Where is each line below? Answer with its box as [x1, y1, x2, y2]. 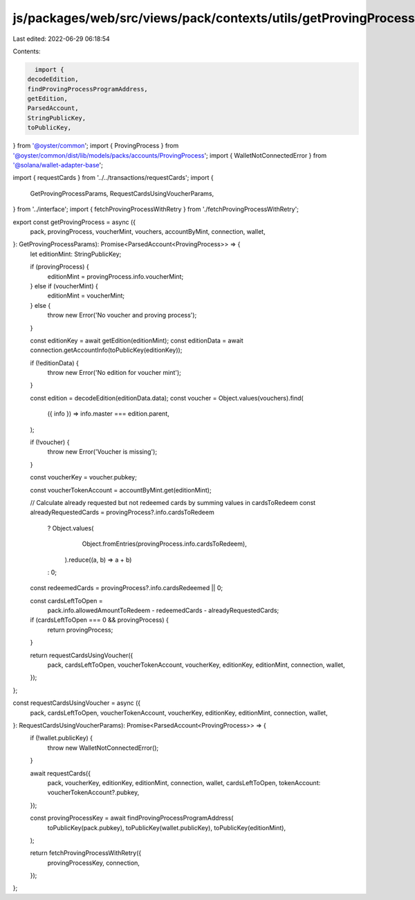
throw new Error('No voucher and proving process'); [47, 311, 197, 320]
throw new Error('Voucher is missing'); [47, 448, 158, 456]
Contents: [12, 47, 41, 55]
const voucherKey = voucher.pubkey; [30, 473, 138, 481]
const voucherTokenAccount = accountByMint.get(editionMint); [30, 486, 212, 494]
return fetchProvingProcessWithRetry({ [30, 849, 142, 857]
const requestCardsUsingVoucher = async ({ [12, 699, 141, 707]
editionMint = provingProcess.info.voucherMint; [47, 272, 184, 280]
